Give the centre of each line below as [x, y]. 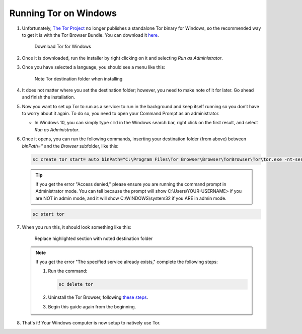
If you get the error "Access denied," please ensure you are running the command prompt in [131, 184]
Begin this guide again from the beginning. [92, 306]
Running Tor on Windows [63, 13]
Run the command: [68, 271]
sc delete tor [76, 284]
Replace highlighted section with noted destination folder [94, 238]
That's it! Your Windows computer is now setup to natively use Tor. [91, 323]
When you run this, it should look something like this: [77, 227]
